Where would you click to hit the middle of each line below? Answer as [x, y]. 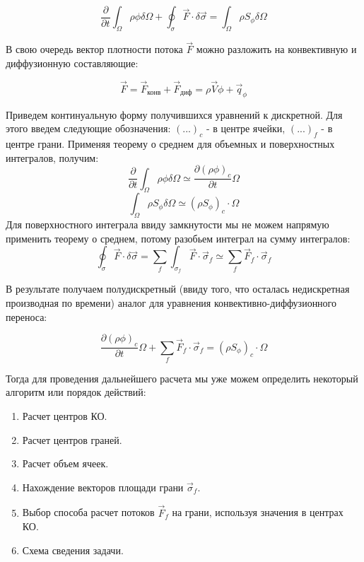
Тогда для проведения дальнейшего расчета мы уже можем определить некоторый [182, 378]
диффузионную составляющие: [72, 63]
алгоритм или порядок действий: [76, 392]
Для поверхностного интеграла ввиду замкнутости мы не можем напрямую [168, 224]
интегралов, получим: [52, 157]
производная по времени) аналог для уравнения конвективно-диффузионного [171, 303]
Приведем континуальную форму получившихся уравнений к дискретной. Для [174, 114]
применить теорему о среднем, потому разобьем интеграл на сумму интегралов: [178, 238]
